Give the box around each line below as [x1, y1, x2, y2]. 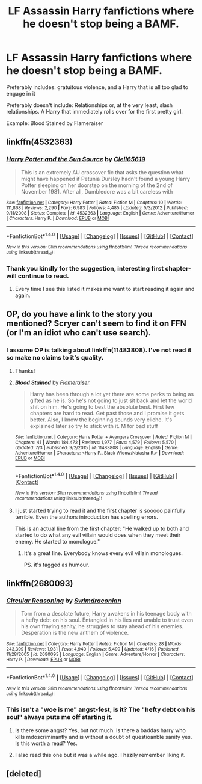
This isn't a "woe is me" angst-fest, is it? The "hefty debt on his [6, 705, 195, 714]
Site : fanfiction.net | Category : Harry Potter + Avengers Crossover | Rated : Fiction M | [14, 434, 192, 440]
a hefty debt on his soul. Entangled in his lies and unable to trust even [20, 616, 194, 623]
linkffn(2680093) [6, 578, 73, 589]
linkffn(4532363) [6, 137, 73, 147]
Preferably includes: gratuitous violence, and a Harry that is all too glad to [6, 83, 188, 91]
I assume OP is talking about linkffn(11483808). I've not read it [6, 346, 192, 354]
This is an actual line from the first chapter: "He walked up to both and [14, 525, 189, 532]
